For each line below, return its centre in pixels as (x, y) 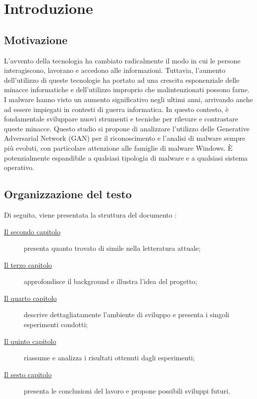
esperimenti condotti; (56, 324)
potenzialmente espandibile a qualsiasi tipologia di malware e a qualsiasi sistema (126, 157)
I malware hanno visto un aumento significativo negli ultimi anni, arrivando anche (128, 99)
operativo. (19, 167)
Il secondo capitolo (32, 231)
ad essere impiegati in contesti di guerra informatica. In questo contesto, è (116, 109)
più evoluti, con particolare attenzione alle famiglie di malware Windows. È (118, 147)
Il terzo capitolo (28, 264)
